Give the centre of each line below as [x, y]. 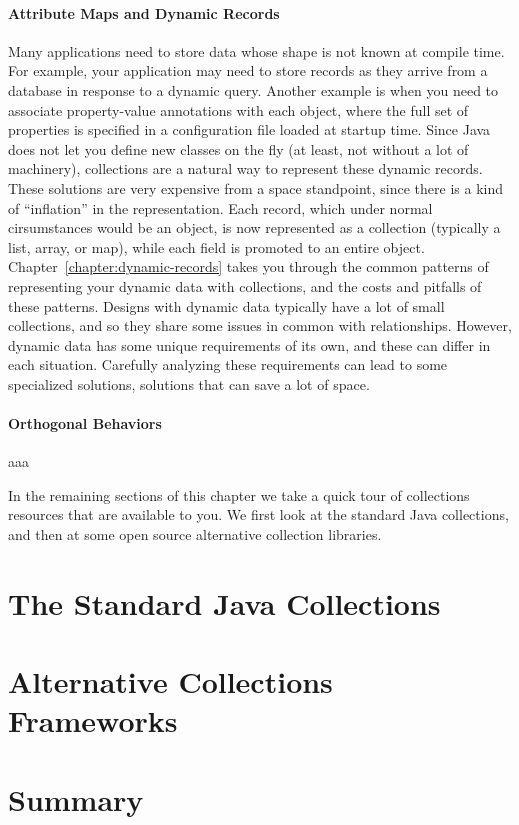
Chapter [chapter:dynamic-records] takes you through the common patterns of [248, 266]
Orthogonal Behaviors [85, 423]
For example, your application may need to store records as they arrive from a [248, 70]
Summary [76, 798]
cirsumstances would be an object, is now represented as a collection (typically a [254, 227]
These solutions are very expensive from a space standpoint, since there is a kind [256, 187]
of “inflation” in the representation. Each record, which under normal [220, 207]
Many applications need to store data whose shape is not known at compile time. [256, 50]
